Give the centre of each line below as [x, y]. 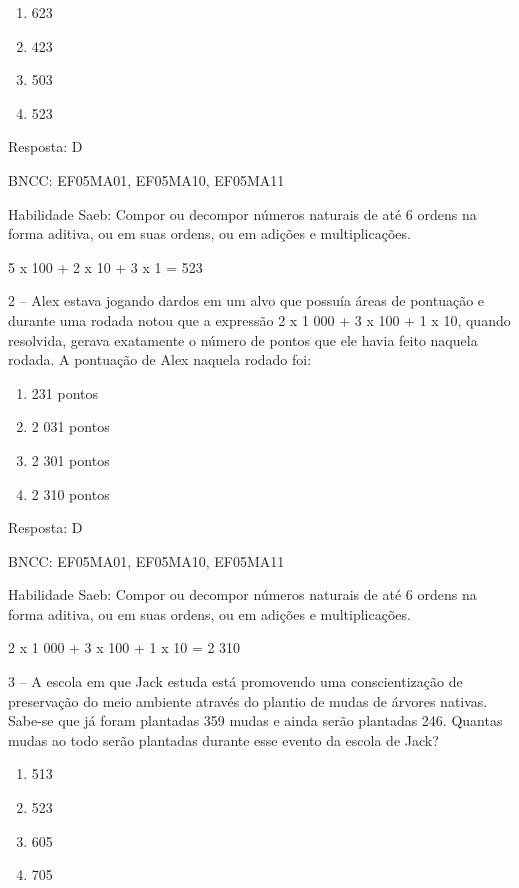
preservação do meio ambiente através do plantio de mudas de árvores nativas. [248, 700]
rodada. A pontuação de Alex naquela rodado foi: [160, 359]
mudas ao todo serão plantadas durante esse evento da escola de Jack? [223, 739]
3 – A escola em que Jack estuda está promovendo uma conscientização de [235, 681]
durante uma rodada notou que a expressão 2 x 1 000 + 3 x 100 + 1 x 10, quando [259, 319]
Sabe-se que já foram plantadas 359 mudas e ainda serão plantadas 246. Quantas [255, 720]
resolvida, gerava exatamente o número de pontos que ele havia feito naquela [243, 339]
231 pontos [64, 392]
